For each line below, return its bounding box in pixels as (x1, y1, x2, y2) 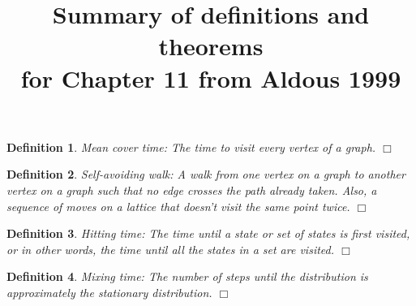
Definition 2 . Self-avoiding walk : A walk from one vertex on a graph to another (6, 166, 405, 183)
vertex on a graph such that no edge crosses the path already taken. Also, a (6, 181, 377, 198)
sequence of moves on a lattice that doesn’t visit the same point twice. (6, 197, 350, 214)
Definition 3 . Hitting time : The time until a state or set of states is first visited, (6, 225, 410, 242)
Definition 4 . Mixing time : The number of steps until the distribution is (6, 268, 368, 285)
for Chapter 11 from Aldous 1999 (20, 61, 401, 94)
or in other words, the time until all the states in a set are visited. (6, 240, 335, 257)
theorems (158, 29, 264, 62)
